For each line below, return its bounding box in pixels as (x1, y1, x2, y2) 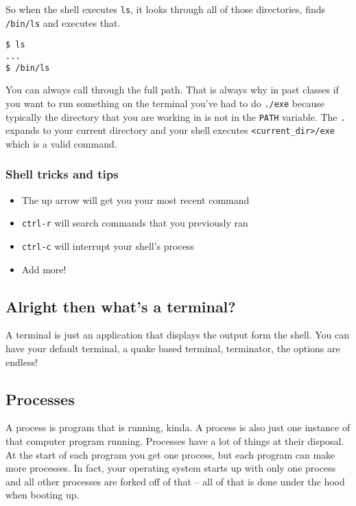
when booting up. (5, 487, 80, 502)
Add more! (21, 262, 67, 276)
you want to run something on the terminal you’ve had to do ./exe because (5, 95, 324, 110)
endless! (5, 354, 38, 369)
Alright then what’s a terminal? (5, 295, 236, 317)
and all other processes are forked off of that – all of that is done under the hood (5, 474, 345, 488)
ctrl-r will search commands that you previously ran (21, 216, 248, 230)
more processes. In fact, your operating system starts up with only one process (5, 461, 336, 475)
